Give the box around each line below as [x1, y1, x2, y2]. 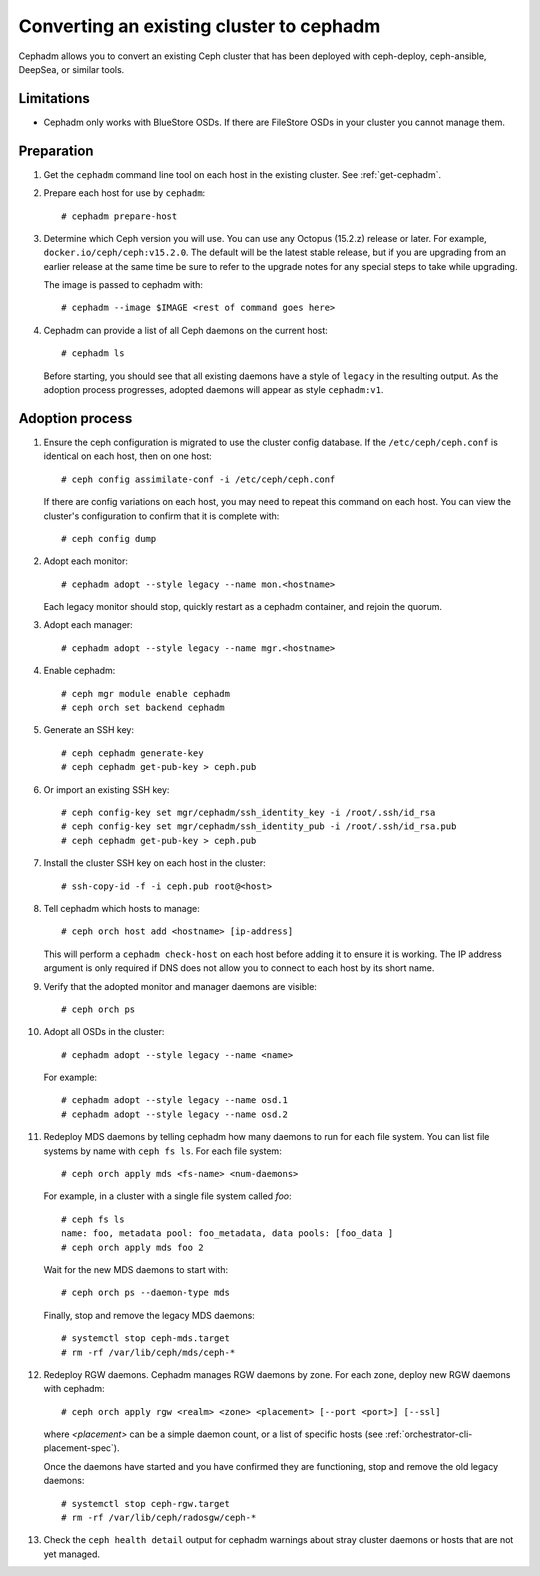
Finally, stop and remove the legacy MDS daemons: [43, 1309, 255, 1321]
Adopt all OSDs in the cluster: [43, 1026, 165, 1038]
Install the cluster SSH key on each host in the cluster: [43, 857, 266, 869]
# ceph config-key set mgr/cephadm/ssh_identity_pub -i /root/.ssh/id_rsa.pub [61, 821, 457, 832]
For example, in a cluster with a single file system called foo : [43, 1190, 292, 1202]
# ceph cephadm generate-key [61, 747, 204, 759]
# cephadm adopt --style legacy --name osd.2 [61, 1108, 289, 1120]
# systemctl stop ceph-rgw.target [61, 1498, 230, 1509]
